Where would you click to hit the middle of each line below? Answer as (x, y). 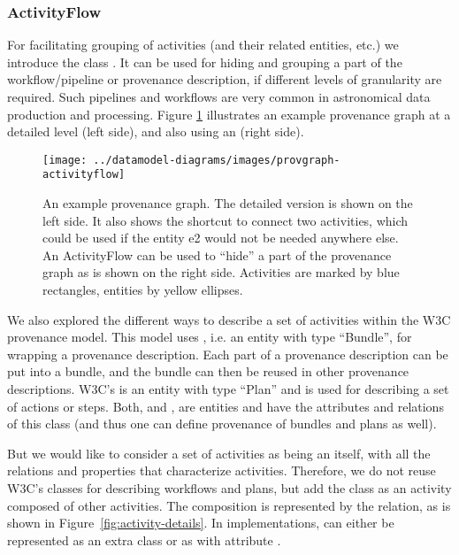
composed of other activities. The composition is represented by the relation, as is (229, 505)
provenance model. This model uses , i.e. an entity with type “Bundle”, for (210, 337)
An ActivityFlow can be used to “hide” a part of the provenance (217, 254)
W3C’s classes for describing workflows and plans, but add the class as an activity (229, 488)
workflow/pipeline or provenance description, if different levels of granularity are (225, 79)
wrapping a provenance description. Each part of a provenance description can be (228, 354)
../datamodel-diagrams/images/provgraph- (217, 160)
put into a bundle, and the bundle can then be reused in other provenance (208, 371)
